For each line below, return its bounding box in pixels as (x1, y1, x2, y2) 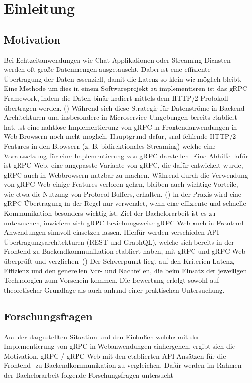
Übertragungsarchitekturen (4, 236, 85, 247)
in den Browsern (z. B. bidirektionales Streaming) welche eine (31, 140, 216, 151)
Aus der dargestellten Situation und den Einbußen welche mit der (4, 331, 200, 341)
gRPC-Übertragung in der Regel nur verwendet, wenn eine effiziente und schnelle (4, 198, 246, 208)
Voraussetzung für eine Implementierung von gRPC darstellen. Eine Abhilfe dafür (4, 150, 249, 160)
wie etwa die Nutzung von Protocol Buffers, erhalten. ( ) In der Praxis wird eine (4, 188, 242, 199)
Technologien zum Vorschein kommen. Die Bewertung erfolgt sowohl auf (4, 275, 219, 285)
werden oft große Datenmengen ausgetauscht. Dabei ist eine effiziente (4, 64, 211, 74)
